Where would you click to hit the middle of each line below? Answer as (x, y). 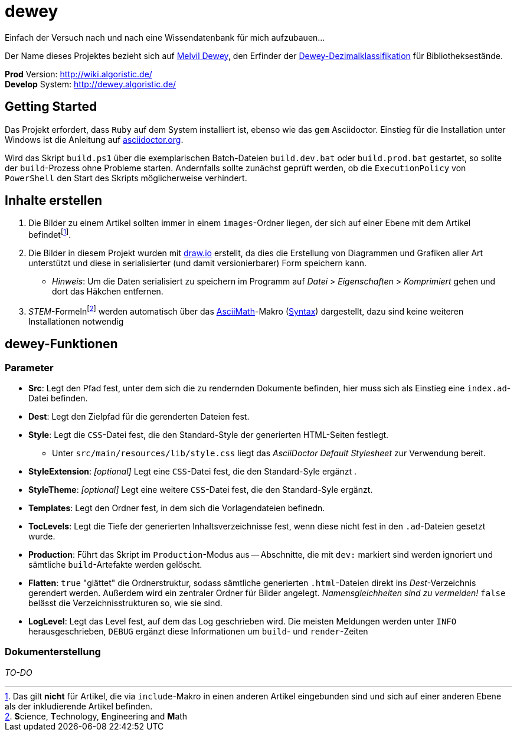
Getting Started (51, 107)
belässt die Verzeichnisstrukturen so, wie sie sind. (125, 603)
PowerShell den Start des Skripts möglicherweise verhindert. (126, 178)
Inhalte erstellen (53, 201)
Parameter (29, 367)
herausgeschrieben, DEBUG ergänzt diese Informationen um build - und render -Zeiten (198, 631)
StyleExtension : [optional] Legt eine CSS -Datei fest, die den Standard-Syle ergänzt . (193, 471)
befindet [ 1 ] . (50, 234)
